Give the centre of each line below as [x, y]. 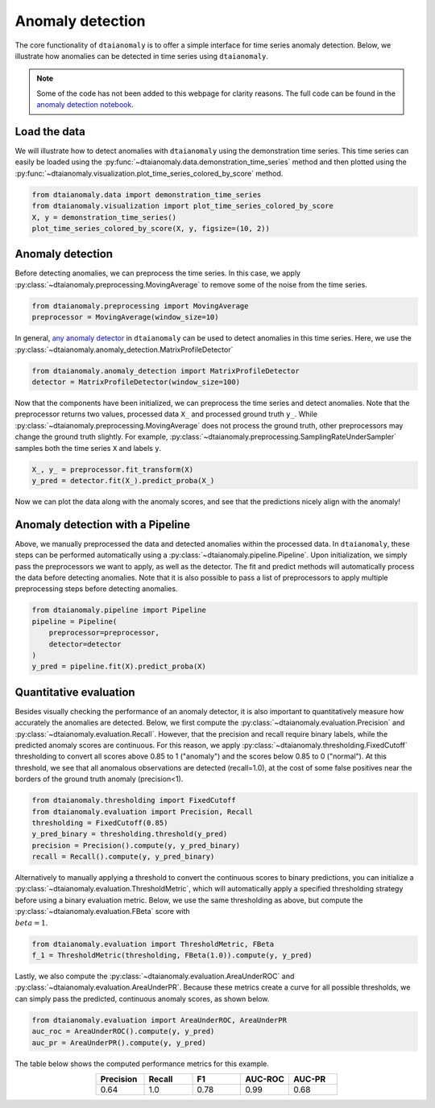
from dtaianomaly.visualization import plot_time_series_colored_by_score [183, 206]
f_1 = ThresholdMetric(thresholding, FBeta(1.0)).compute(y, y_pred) [172, 955]
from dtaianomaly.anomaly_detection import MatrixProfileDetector [166, 371]
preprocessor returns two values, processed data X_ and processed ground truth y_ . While [166, 414]
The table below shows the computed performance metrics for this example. [142, 1064]
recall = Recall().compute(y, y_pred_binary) [123, 857]
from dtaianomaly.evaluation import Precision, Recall [142, 812]
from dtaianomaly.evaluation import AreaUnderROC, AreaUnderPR [159, 1020]
